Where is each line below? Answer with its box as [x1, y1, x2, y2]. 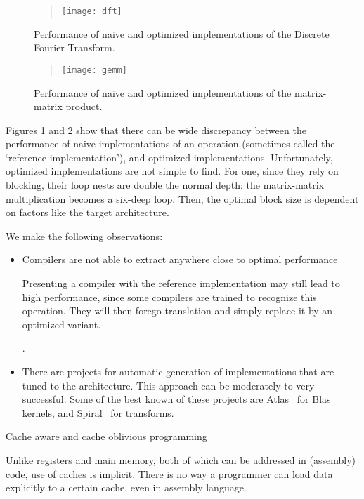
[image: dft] [61, 6, 122, 16]
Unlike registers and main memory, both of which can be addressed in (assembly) [6, 452, 356, 467]
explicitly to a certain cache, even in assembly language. [6, 480, 247, 495]
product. [65, 99, 103, 114]
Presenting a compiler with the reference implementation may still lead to [22, 276, 340, 291]
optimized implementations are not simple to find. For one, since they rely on [6, 164, 339, 178]
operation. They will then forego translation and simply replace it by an [22, 303, 333, 318]
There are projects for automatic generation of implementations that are [22, 364, 334, 378]
